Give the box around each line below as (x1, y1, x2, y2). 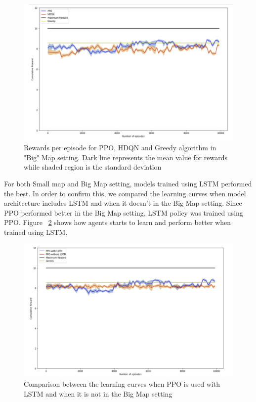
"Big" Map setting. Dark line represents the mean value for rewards (24, 152, 227, 162)
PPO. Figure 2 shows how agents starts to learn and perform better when (4, 217, 231, 227)
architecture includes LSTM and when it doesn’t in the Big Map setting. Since (4, 198, 242, 208)
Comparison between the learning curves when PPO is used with (24, 379, 220, 389)
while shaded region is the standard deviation (24, 162, 162, 172)
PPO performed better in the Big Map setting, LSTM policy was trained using (4, 207, 243, 218)
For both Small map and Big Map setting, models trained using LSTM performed (4, 178, 252, 188)
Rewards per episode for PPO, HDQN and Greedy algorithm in (24, 142, 216, 153)
